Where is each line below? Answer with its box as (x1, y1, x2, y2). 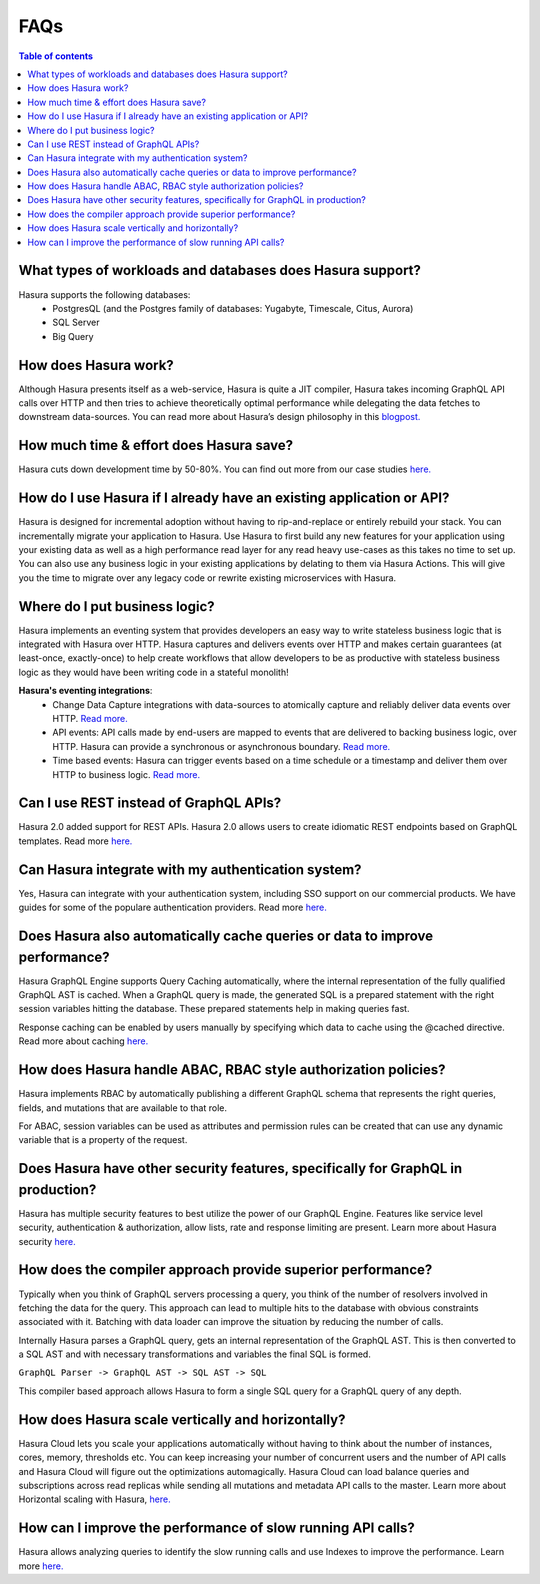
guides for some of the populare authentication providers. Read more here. (18, 901, 327, 914)
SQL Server (52, 316, 100, 329)
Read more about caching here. (18, 1035, 149, 1047)
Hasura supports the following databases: (18, 288, 191, 300)
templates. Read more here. (18, 835, 133, 847)
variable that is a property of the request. (18, 1134, 188, 1146)
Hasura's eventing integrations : (18, 685, 153, 697)
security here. (18, 1235, 76, 1247)
